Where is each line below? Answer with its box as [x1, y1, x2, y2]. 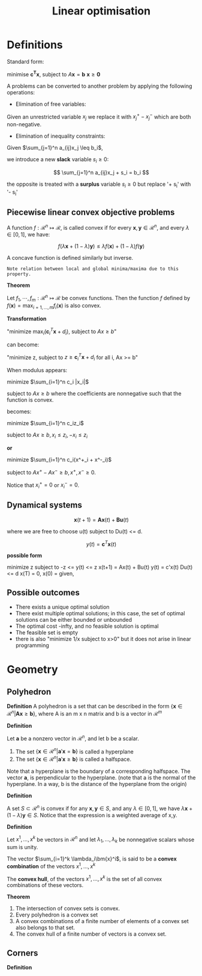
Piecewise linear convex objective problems [7, 207, 175, 217]
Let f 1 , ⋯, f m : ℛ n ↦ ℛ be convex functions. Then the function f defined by [7, 293, 191, 303]
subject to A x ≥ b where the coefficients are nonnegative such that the [7, 390, 182, 397]
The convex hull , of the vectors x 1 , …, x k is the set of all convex [7, 874, 162, 882]
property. [7, 271, 32, 277]
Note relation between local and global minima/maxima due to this [7, 266, 179, 272]
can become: [7, 341, 40, 348]
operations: [7, 88, 35, 96]
